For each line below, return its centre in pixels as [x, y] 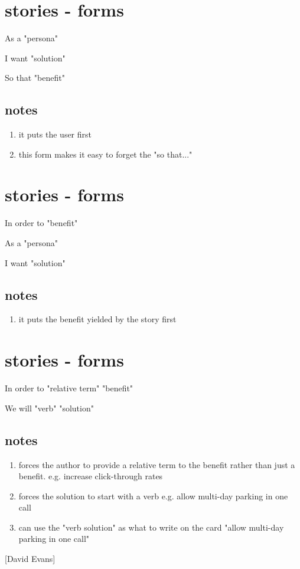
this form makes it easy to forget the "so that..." [105, 154]
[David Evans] [30, 559]
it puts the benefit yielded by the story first [97, 319]
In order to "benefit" [41, 223]
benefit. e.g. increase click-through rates [91, 476]
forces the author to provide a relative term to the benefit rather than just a [157, 464]
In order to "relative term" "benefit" [69, 388]
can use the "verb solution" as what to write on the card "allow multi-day [151, 527]
